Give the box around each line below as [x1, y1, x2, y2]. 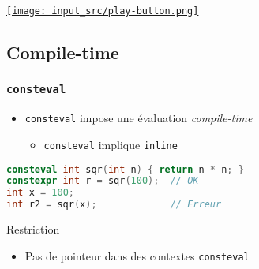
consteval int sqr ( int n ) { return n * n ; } [6, 163, 244, 175]
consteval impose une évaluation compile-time [24, 110, 253, 126]
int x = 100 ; [6, 187, 74, 199]
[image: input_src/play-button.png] [6, 6, 199, 17]
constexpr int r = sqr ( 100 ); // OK [6, 175, 199, 187]
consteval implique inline [43, 136, 178, 152]
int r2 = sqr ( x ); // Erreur [6, 199, 222, 211]
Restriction [6, 221, 60, 237]
